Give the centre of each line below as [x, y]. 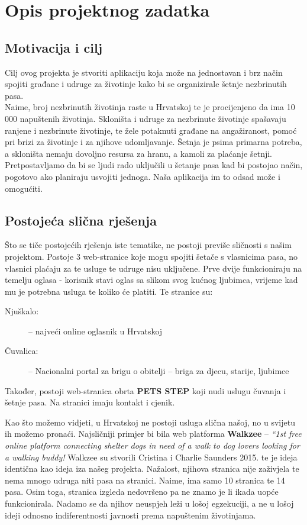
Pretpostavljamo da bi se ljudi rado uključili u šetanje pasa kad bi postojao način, [154, 165]
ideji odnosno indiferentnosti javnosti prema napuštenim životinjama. [130, 515]
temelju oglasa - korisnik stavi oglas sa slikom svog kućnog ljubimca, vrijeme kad [151, 280]
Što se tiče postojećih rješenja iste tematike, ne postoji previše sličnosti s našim [148, 245]
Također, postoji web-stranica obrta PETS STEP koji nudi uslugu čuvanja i [146, 390]
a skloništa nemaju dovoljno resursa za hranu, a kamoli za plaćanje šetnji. [139, 153]
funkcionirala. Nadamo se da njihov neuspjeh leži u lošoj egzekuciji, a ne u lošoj [149, 503]
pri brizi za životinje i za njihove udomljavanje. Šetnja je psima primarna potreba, [153, 142]
